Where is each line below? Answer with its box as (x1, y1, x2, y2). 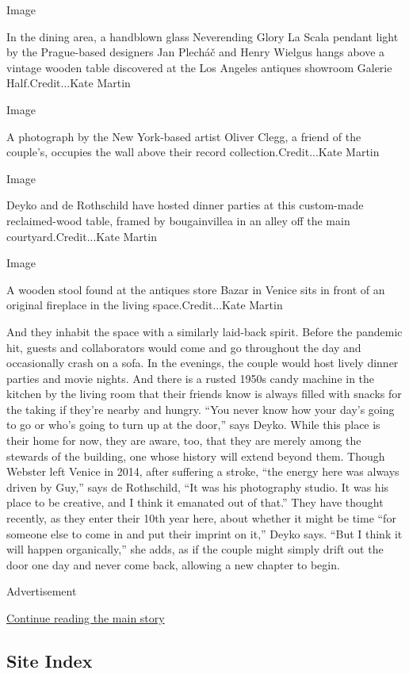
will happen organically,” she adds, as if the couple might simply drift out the (6, 541, 384, 557)
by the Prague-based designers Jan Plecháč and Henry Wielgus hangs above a (6, 44, 385, 60)
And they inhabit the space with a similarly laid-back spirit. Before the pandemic (6, 323, 403, 339)
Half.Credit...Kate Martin (6, 75, 131, 91)
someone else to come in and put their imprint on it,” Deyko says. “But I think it (6, 525, 403, 542)
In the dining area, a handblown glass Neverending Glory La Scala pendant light (6, 28, 399, 44)
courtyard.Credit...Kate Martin (6, 228, 157, 244)
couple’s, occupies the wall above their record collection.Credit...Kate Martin (6, 144, 380, 160)
